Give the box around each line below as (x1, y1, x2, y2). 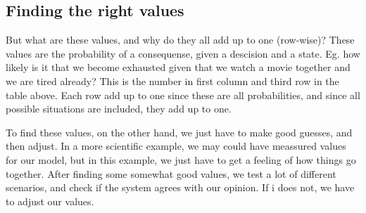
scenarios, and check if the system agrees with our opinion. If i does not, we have (6, 180, 355, 195)
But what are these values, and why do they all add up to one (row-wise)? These (6, 32, 355, 47)
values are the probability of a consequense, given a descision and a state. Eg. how (6, 46, 360, 60)
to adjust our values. (6, 193, 94, 208)
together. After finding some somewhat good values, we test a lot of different (6, 166, 336, 181)
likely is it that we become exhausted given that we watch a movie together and (6, 60, 351, 75)
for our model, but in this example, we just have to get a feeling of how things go (6, 152, 356, 167)
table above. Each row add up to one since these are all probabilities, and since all (6, 87, 360, 102)
